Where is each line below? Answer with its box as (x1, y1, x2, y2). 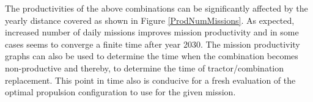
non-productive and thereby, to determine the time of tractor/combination (5, 61, 284, 74)
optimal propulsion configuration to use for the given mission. (5, 86, 236, 98)
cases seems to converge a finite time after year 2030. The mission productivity (5, 37, 300, 50)
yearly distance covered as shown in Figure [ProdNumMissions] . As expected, (5, 13, 295, 26)
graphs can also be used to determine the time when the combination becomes (5, 49, 298, 62)
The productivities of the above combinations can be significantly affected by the (5, 2, 308, 14)
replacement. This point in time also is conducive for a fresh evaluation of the (5, 73, 296, 86)
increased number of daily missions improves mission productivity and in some (5, 26, 299, 38)
